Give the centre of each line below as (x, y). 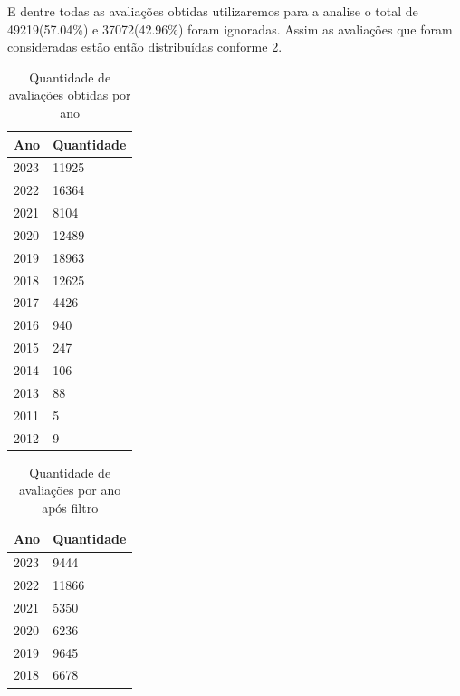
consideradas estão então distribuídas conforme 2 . (145, 47)
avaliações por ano (70, 490)
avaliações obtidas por (70, 95)
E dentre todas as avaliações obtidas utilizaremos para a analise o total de (213, 11)
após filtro (70, 507)
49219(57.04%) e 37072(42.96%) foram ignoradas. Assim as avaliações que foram (230, 29)
